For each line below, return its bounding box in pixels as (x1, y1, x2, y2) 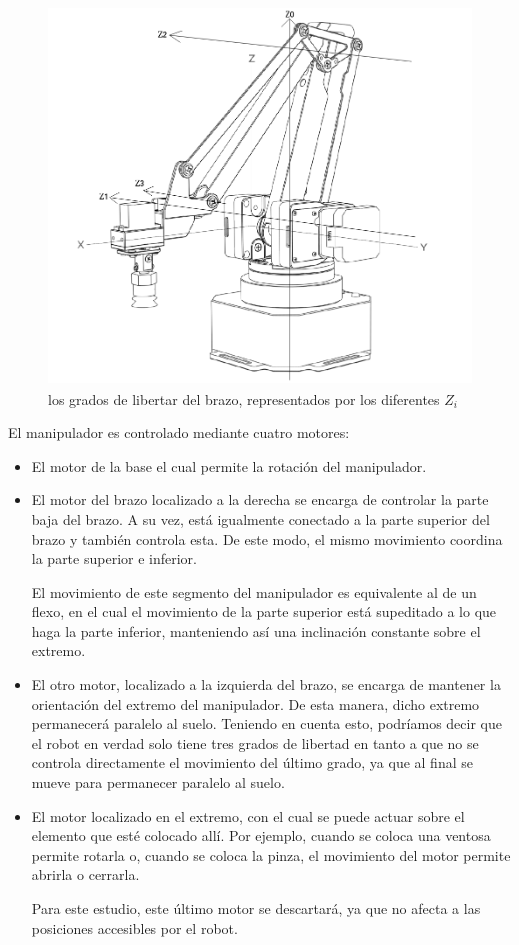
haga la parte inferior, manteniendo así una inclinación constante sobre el (31, 620, 481, 641)
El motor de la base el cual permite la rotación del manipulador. (31, 455, 427, 476)
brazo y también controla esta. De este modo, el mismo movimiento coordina (31, 528, 503, 549)
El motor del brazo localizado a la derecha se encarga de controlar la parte (31, 489, 489, 510)
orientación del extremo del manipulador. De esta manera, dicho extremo (31, 693, 480, 714)
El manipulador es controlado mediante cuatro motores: (8, 422, 350, 443)
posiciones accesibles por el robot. (31, 917, 238, 938)
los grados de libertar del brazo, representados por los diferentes (48, 388, 440, 409)
